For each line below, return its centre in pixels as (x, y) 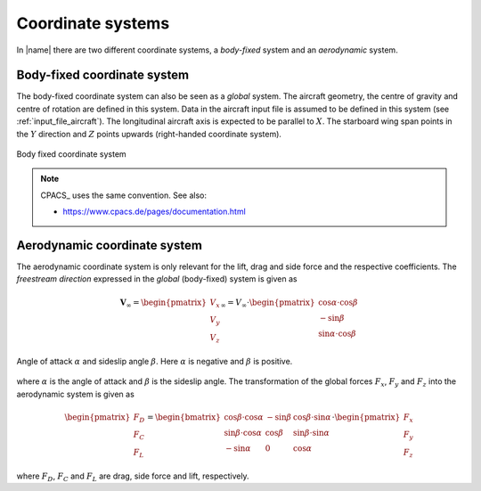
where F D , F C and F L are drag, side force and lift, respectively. (133, 477)
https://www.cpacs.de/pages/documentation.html (155, 212)
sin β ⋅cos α (243, 433)
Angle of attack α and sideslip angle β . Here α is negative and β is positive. (155, 361)
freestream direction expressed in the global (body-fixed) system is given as (157, 279)
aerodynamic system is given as (76, 394)
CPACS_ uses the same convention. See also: (123, 195)
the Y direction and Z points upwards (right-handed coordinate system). (149, 134)
